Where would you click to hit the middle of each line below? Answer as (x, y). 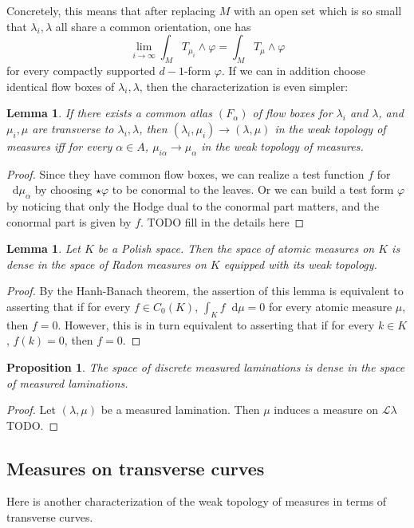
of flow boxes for (292, 113)
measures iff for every (59, 146)
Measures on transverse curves (136, 468)
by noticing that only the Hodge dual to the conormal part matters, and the (193, 205)
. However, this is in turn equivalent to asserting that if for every (216, 324)
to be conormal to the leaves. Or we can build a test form (253, 189)
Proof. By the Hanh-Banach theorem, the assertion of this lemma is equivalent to (205, 291)
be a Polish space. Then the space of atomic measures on (236, 248)
